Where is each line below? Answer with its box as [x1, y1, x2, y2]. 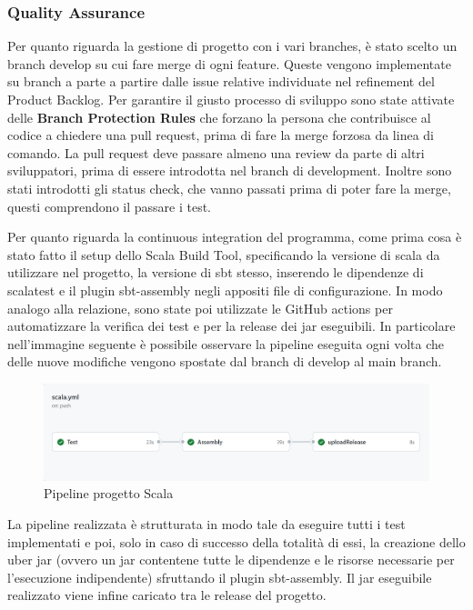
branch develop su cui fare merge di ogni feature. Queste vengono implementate [7, 54, 451, 73]
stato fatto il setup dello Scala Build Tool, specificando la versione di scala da [7, 245, 440, 264]
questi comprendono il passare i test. [7, 196, 211, 215]
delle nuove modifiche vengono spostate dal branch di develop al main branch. [7, 352, 442, 371]
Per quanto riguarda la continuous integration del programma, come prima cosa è [7, 227, 462, 246]
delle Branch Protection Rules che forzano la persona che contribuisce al [7, 107, 431, 126]
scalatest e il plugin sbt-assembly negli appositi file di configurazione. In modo [7, 280, 443, 299]
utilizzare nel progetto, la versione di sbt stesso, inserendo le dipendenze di [7, 263, 424, 282]
